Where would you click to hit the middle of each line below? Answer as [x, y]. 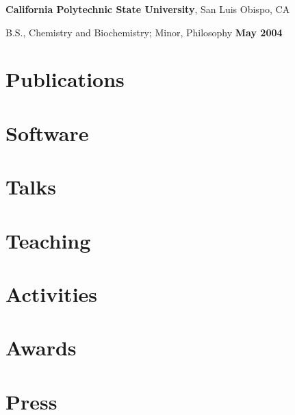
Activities [52, 293]
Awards [41, 348]
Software [47, 133]
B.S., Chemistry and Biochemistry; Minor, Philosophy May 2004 [144, 32]
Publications [65, 79]
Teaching [48, 240]
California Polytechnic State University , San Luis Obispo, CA [148, 9]
